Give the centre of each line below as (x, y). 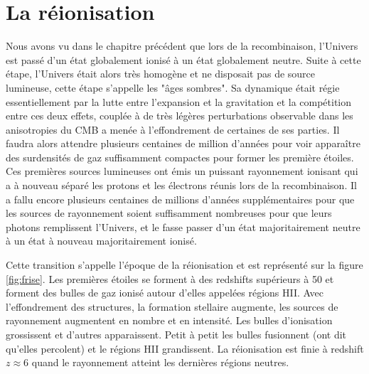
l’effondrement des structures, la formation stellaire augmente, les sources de (172, 306)
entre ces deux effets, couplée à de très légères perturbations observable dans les (180, 116)
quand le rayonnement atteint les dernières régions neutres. (160, 362)
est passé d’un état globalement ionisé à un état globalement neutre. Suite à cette (183, 59)
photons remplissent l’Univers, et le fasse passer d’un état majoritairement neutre (183, 226)
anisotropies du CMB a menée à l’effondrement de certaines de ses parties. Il (173, 129)
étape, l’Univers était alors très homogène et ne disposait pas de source (161, 74)
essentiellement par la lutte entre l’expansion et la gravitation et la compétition (179, 101)
